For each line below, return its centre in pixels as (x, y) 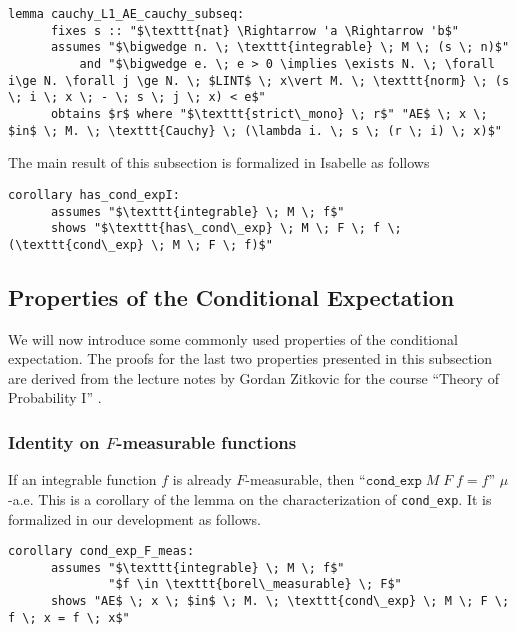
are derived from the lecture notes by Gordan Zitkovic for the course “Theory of (253, 377)
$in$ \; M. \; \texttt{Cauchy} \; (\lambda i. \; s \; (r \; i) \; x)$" (255, 130)
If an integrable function (82, 479)
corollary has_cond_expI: (94, 194)
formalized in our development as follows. (135, 518)
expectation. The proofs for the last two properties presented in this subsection (250, 358)
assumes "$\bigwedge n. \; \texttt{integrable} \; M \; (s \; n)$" (280, 47)
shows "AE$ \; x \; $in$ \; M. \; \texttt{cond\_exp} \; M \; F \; (280, 601)
